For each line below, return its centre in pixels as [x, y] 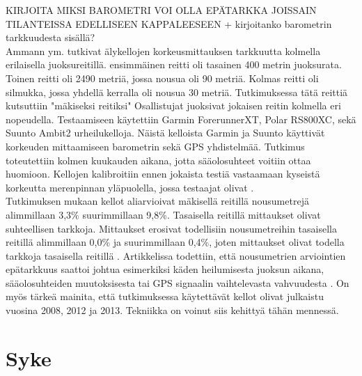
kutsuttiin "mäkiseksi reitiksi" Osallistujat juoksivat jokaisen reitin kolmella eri [173, 105]
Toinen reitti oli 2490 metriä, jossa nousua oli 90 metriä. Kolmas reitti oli [162, 78]
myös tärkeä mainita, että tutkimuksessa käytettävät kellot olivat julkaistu [165, 296]
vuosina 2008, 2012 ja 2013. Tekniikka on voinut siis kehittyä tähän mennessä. [172, 310]
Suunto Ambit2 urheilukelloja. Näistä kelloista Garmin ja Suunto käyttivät [165, 133]
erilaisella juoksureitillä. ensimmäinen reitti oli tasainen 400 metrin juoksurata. [174, 64]
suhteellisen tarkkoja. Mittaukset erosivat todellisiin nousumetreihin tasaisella [171, 228]
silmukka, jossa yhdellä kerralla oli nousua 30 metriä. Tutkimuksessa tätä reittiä [177, 92]
